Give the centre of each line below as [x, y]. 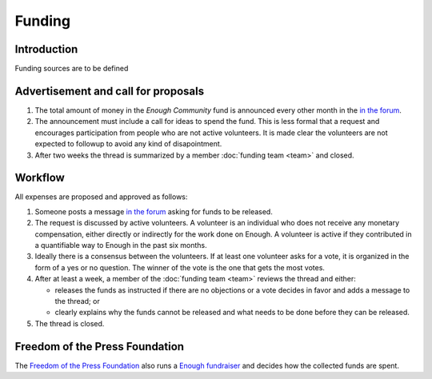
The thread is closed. [70, 323]
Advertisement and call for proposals [109, 91]
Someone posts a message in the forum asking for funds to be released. [154, 211]
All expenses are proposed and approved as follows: [101, 197]
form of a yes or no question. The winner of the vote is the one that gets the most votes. [180, 267]
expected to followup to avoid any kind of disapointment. [128, 144]
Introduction [46, 49]
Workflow [40, 178]
